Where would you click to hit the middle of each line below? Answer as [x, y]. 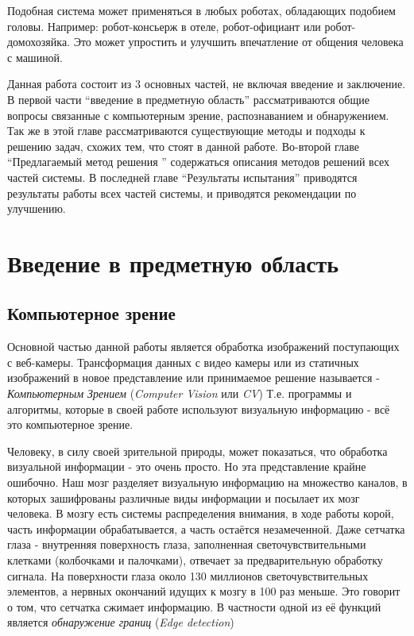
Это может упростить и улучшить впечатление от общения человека [238, 42]
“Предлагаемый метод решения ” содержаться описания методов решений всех [199, 162]
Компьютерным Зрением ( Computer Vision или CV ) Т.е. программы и [180, 393]
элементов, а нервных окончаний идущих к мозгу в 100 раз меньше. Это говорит [204, 591]
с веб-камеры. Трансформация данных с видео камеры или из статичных [183, 362]
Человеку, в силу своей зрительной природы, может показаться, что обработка [197, 451]
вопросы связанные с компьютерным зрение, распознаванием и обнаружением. [198, 115]
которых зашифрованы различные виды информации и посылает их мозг [184, 497]
